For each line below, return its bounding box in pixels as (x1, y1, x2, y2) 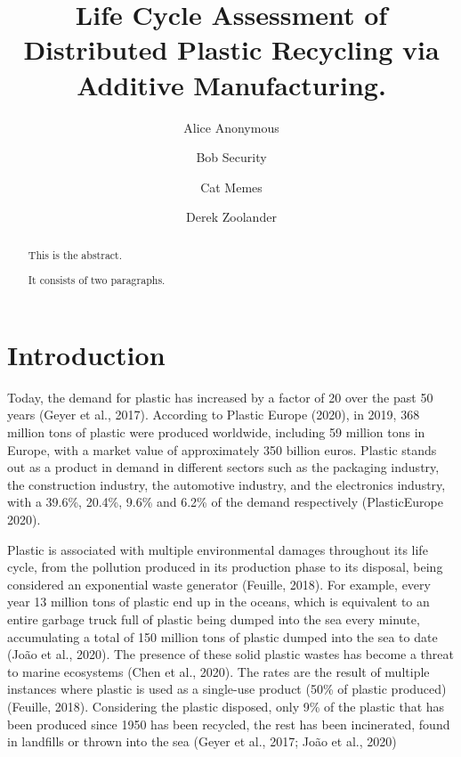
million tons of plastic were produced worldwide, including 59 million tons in (7, 423, 425, 441)
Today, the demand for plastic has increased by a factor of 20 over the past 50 (7, 387, 433, 406)
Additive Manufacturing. (77, 66, 386, 102)
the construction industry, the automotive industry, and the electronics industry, (7, 475, 446, 493)
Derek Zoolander (186, 208, 277, 226)
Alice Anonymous (183, 118, 279, 136)
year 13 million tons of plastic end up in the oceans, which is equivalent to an (7, 592, 430, 611)
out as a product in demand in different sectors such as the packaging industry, (7, 458, 440, 476)
